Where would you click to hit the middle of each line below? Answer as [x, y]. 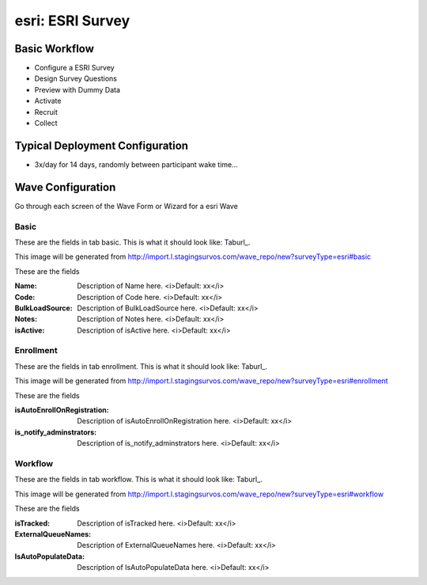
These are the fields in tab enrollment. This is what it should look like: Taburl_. [141, 366]
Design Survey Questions [76, 78]
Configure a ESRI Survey [74, 68]
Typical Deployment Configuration [102, 145]
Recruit [46, 112]
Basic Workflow [55, 49]
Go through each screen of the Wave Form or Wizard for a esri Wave [127, 206]
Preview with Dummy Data [77, 89]
